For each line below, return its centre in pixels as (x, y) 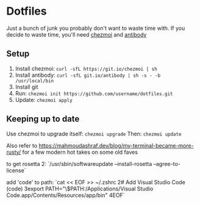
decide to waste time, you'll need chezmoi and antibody (77, 34)
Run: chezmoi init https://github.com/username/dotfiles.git (94, 93)
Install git (27, 87)
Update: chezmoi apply (44, 99)
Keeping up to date (43, 119)
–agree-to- (167, 164)
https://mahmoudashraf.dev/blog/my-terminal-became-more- (116, 145)
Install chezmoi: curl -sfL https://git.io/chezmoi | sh (86, 68)
